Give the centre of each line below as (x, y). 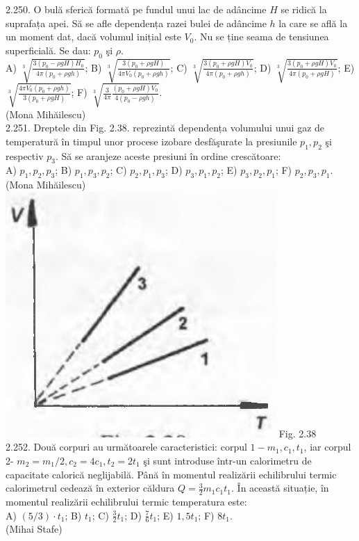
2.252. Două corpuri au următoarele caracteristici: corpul (126, 447)
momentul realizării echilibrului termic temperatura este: (126, 502)
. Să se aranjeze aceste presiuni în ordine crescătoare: (168, 155)
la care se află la (313, 23)
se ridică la (304, 9)
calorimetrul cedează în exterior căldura (90, 488)
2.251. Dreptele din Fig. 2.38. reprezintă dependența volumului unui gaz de (165, 128)
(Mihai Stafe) (34, 529)
